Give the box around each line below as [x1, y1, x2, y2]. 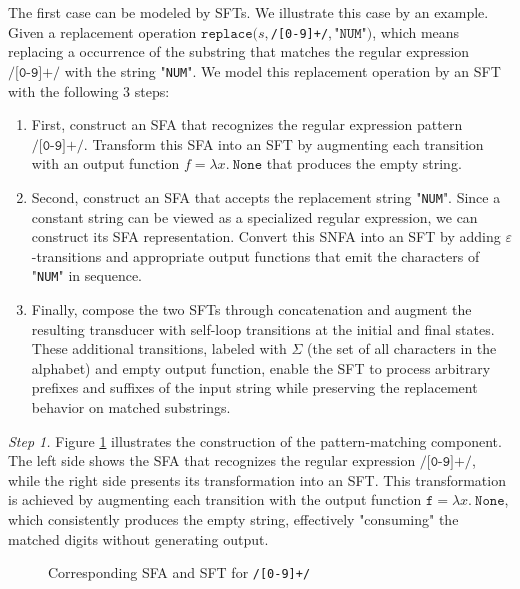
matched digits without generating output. [8, 528, 269, 549]
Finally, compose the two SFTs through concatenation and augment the [31, 298, 472, 319]
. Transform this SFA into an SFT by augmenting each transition [83, 133, 484, 154]
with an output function [31, 153, 180, 174]
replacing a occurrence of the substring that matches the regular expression [8, 41, 470, 62]
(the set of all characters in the [307, 338, 497, 359]
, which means [372, 21, 460, 42]
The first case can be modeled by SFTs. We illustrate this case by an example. [8, 2, 489, 22]
